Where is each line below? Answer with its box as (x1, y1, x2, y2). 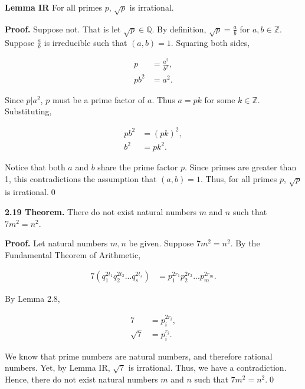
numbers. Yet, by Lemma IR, (5, 361, 110, 374)
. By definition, (152, 22, 206, 35)
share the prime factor (97, 161, 178, 173)
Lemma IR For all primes (5, 1, 103, 13)
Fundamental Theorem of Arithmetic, (5, 248, 141, 261)
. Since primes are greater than (184, 161, 297, 173)
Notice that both (5, 161, 65, 173)
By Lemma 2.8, (5, 292, 60, 305)
